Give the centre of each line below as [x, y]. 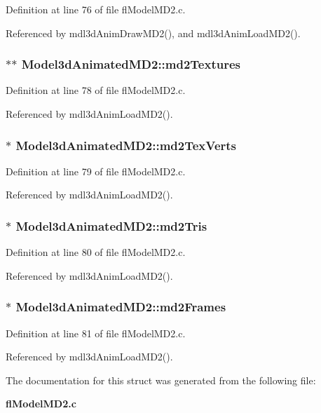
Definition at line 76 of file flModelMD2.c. [96, 9]
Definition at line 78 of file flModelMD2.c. [96, 90]
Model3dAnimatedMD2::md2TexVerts [126, 145]
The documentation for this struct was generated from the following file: [161, 380]
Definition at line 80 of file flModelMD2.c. [96, 252]
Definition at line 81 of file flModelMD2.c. [96, 333]
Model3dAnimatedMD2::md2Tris [111, 225]
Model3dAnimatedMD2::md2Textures [131, 64]
